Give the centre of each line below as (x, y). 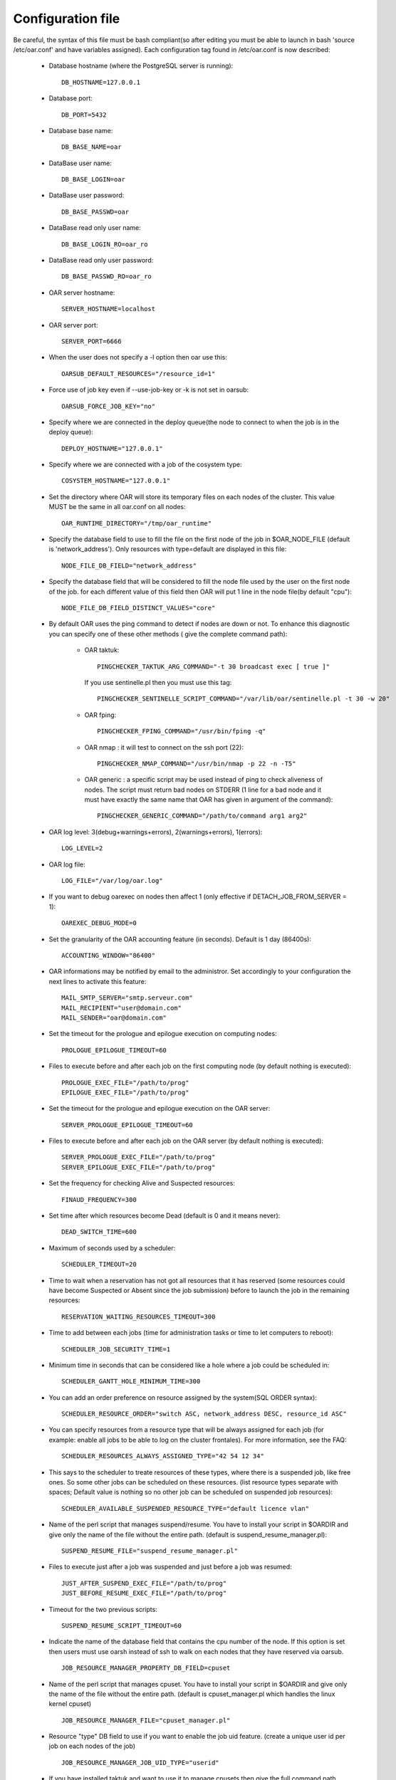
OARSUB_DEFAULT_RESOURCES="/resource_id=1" (139, 373)
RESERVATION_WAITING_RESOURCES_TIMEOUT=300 (139, 1316)
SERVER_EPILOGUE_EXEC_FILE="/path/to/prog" (139, 1167)
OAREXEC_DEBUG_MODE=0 (99, 923)
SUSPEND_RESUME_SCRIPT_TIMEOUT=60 (121, 1625)
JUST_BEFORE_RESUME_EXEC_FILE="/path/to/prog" (144, 1593)
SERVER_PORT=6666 (92, 341)
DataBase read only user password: (101, 261)
